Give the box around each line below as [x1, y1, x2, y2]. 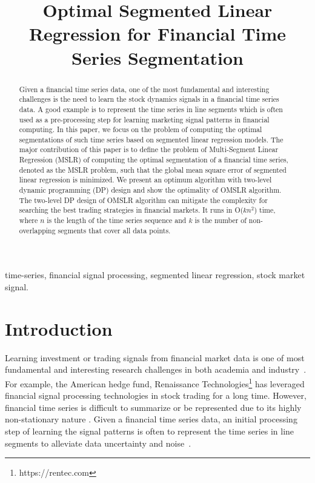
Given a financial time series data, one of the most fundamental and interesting [19, 84, 270, 94]
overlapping [19, 225, 56, 235]
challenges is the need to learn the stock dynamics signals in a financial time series [19, 94, 279, 104]
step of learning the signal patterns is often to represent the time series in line [5, 424, 294, 437]
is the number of [194, 215, 247, 225]
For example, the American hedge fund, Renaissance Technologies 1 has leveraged [5, 375, 305, 390]
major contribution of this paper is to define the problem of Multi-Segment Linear [19, 144, 279, 155]
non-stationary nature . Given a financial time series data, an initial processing [5, 413, 297, 425]
